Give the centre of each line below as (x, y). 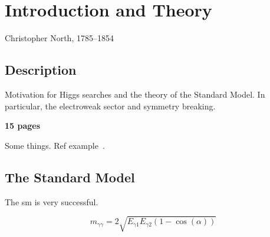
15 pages (23, 126)
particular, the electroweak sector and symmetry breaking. (110, 106)
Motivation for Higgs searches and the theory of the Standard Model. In (135, 94)
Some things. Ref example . (55, 145)
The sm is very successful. (52, 201)
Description (41, 70)
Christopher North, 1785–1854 (59, 38)
